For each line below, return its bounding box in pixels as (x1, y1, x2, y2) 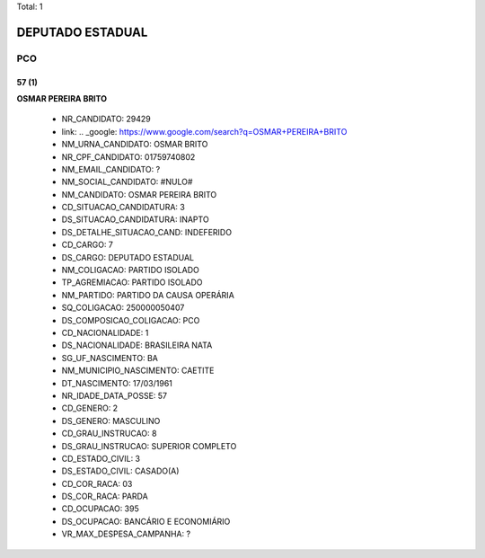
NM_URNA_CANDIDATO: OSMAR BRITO (61, 139, 208, 150)
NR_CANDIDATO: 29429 (61, 113, 152, 125)
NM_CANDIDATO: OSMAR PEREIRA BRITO (61, 189, 217, 199)
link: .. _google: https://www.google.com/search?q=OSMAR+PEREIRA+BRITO (61, 126, 348, 137)
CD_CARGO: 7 (61, 239, 114, 251)
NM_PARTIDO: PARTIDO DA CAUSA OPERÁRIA (61, 289, 235, 300)
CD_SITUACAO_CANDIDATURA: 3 (61, 202, 186, 213)
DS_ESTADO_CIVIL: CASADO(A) (61, 465, 180, 476)
